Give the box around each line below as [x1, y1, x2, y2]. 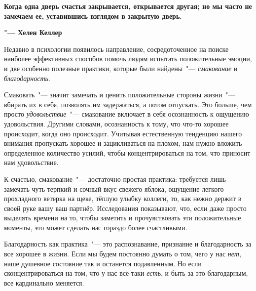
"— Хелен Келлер [4, 27, 62, 38]
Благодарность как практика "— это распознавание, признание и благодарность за [4, 239, 252, 249]
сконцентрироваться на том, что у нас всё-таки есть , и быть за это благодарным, [4, 268, 248, 278]
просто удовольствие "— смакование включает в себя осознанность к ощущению [4, 109, 249, 119]
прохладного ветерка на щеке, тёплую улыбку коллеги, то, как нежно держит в [4, 193, 242, 204]
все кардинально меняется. [4, 277, 84, 288]
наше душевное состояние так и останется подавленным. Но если [4, 258, 202, 268]
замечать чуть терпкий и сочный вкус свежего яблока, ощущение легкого [4, 183, 224, 194]
